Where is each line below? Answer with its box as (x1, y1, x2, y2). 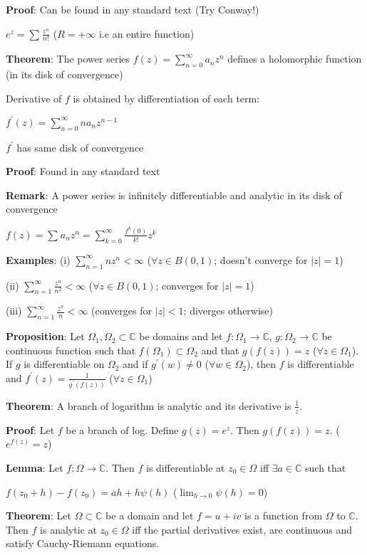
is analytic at (40, 522, 97, 536)
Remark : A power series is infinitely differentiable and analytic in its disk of (6, 187, 342, 202)
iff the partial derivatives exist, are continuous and (132, 522, 353, 536)
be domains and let (139, 329, 223, 344)
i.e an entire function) (99, 26, 195, 41)
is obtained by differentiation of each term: (73, 90, 260, 105)
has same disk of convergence (16, 139, 144, 154)
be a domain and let (105, 508, 194, 523)
